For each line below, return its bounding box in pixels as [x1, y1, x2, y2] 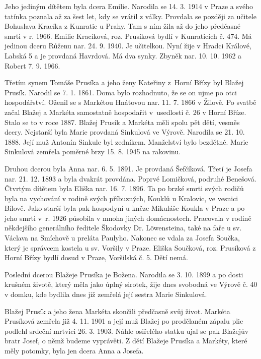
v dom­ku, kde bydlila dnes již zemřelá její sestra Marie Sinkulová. [5, 289, 207, 300]
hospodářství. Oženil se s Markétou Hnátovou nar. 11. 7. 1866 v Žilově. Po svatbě [5, 97, 256, 107]
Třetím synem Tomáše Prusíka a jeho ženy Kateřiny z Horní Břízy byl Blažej [5, 77, 244, 88]
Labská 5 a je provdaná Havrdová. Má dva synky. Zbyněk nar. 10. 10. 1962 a [5, 50, 242, 61]
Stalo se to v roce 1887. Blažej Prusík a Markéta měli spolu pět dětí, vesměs [5, 116, 240, 127]
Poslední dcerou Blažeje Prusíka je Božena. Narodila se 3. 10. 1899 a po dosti [5, 269, 243, 279]
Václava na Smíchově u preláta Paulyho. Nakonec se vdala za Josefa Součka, [5, 232, 240, 243]
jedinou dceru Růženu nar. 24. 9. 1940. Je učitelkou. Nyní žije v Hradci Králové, [5, 40, 251, 51]
